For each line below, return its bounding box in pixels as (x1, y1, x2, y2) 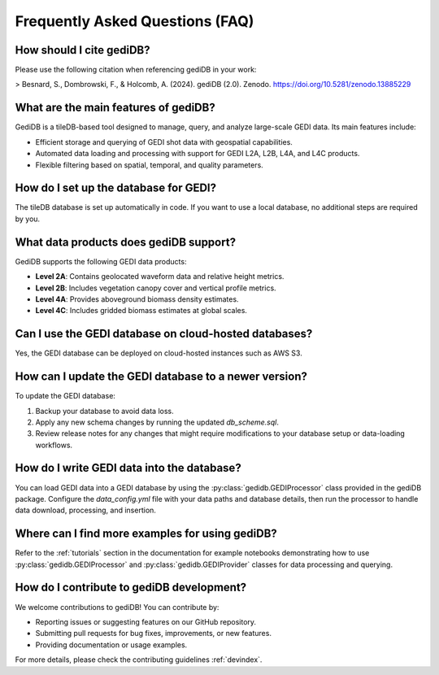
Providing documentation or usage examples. (35, 639, 188, 650)
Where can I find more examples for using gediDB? (15, 527, 278, 541)
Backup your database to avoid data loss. (35, 406, 174, 416)
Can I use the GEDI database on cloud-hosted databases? (15, 327, 313, 341)
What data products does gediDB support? (15, 235, 236, 249)
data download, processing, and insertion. (15, 505, 156, 516)
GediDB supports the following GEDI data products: (15, 256, 187, 266)
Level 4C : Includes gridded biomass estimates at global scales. (35, 306, 248, 316)
